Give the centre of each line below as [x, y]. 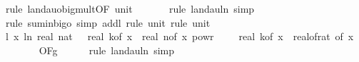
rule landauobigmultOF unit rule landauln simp [130, 8]
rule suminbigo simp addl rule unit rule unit [108, 22]
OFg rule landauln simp [107, 50]
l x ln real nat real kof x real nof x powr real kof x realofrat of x [179, 36]
